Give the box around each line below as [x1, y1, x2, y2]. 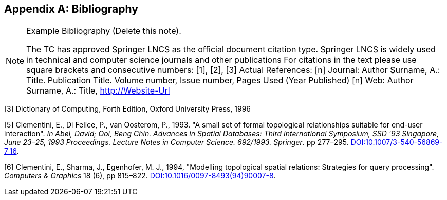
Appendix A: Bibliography [4, 3, 138, 15]
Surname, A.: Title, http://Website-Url [26, 85, 170, 96]
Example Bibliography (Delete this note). [26, 26, 181, 37]
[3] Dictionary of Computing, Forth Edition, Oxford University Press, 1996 [4, 104, 251, 114]
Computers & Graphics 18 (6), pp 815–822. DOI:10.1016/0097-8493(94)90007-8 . [4, 171, 276, 180]
